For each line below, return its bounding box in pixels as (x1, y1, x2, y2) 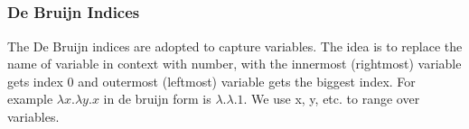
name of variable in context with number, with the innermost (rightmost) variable (7, 54, 462, 73)
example (7, 89, 53, 108)
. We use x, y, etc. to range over (243, 89, 420, 108)
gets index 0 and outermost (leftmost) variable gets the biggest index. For (7, 71, 416, 90)
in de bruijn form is (103, 89, 211, 108)
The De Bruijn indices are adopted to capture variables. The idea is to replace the (7, 36, 463, 55)
